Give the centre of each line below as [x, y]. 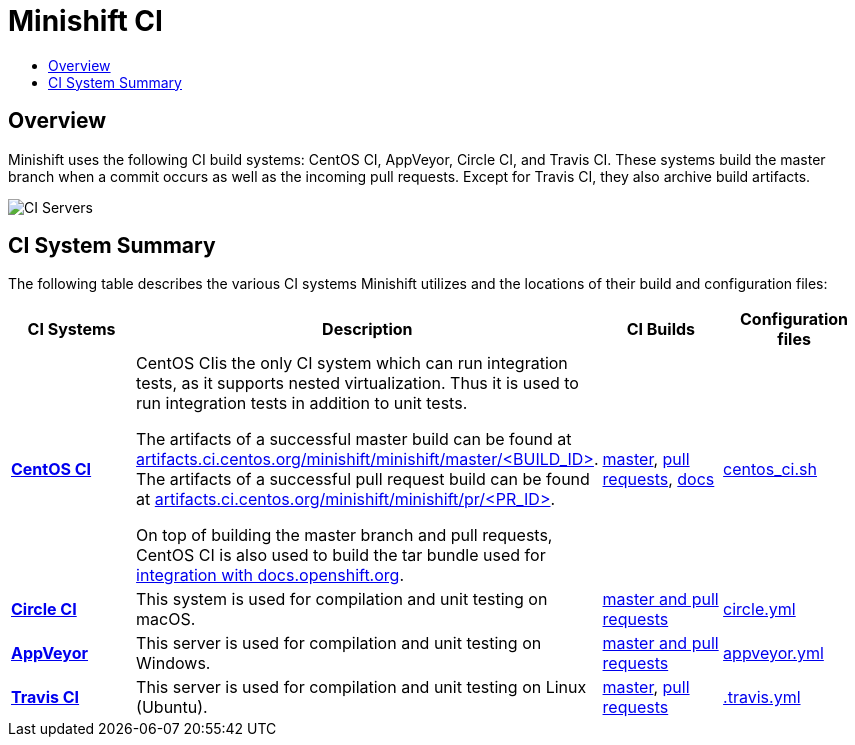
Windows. [173, 663]
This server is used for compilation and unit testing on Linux [361, 687]
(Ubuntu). [172, 707]
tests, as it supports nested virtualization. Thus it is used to [357, 383]
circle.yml [759, 609]
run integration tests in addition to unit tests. [302, 403]
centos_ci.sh [770, 469]
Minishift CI [85, 21]
